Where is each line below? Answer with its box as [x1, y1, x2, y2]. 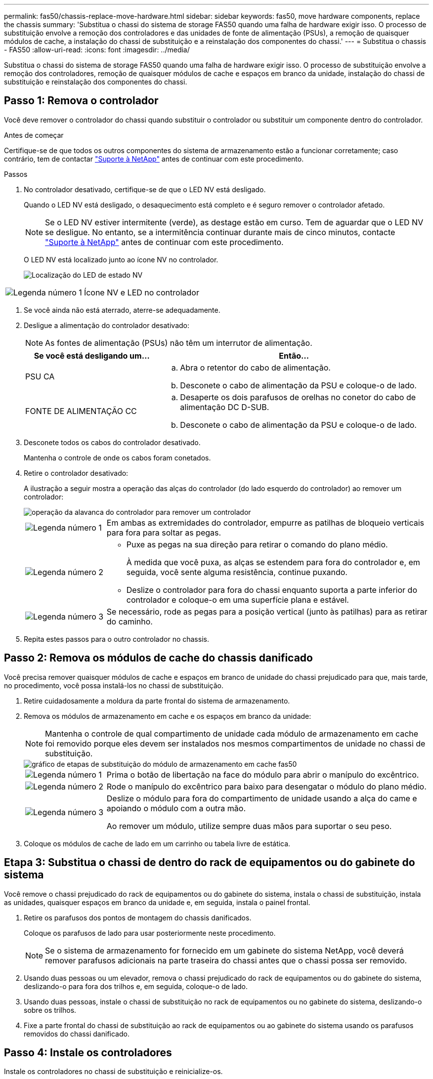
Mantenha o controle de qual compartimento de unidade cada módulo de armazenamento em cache [45, 728, 419, 739]
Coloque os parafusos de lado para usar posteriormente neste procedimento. [24, 928, 276, 937]
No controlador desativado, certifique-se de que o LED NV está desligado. [24, 185, 266, 194]
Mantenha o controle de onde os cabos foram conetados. [24, 453, 211, 462]
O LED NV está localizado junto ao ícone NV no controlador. [24, 255, 218, 264]
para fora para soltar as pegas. [106, 527, 221, 538]
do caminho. [106, 616, 153, 626]
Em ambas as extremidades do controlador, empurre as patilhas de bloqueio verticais [106, 517, 425, 528]
